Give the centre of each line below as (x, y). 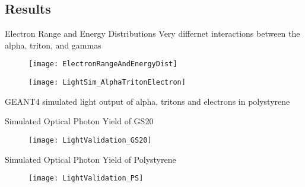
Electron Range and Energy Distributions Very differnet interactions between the (152, 33)
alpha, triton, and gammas (53, 45)
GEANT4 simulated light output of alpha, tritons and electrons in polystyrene (147, 101)
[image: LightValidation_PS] (86, 178)
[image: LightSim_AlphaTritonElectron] (107, 83)
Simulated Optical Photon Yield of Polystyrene (90, 159)
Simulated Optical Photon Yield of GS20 (79, 121)
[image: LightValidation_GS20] (90, 140)
